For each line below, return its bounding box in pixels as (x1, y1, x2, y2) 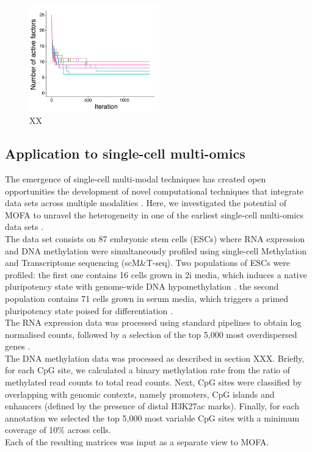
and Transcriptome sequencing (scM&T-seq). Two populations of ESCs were (5, 256, 291, 269)
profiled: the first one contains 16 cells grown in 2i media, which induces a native (5, 268, 307, 281)
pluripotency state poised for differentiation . (5, 304, 173, 317)
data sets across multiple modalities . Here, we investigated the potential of (5, 196, 286, 209)
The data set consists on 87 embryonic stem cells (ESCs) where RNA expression (5, 232, 305, 245)
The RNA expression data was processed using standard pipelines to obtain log (5, 316, 302, 329)
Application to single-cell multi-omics (5, 144, 245, 163)
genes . (5, 340, 31, 353)
